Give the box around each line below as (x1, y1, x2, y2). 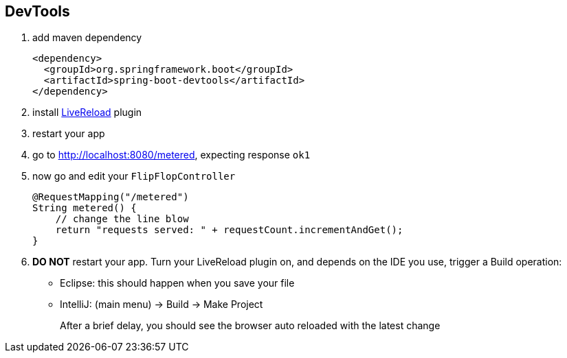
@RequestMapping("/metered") (32, 191, 189, 203)
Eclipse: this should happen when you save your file (60, 277, 295, 289)
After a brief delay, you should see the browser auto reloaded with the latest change (60, 320, 441, 332)
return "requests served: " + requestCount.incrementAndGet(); (55, 224, 403, 236)
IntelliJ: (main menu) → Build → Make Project (60, 298, 263, 311)
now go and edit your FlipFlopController (32, 170, 236, 182)
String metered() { (32, 202, 137, 214)
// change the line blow (55, 213, 189, 225)
